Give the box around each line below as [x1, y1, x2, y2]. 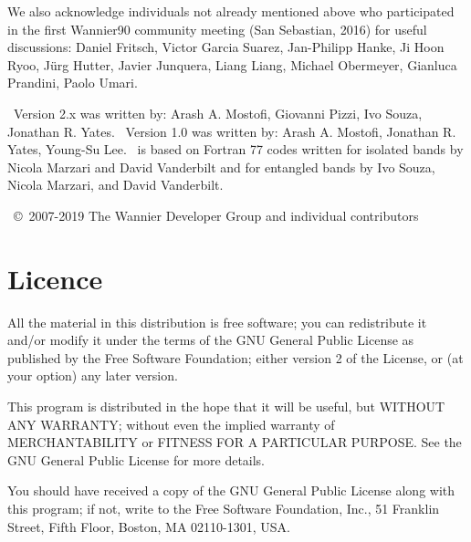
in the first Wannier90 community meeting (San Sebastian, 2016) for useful [7, 19, 427, 38]
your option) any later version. [7, 366, 178, 385]
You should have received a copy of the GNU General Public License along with [7, 481, 455, 500]
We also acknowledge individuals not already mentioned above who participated [7, 2, 455, 20]
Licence [7, 259, 103, 297]
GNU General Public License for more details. [7, 450, 266, 469]
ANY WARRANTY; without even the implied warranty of [7, 414, 335, 433]
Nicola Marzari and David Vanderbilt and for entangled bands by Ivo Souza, [7, 157, 435, 176]
